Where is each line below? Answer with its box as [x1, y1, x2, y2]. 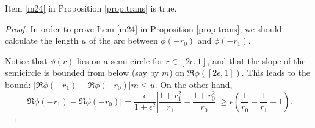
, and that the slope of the [207, 54, 306, 67]
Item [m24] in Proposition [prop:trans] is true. [5, 2, 177, 14]
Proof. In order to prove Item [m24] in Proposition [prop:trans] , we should [5, 22, 282, 35]
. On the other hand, [154, 78, 233, 90]
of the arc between [89, 34, 158, 47]
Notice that [5, 54, 48, 67]
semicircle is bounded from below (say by [5, 66, 159, 79]
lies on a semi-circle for [77, 54, 163, 67]
